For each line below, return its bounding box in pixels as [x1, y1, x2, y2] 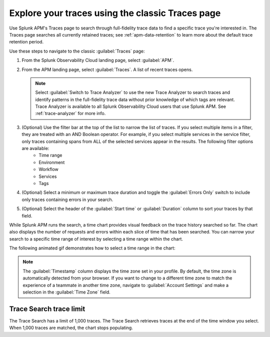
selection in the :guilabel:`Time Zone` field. [22, 289, 111, 295]
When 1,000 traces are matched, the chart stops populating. [9, 325, 133, 331]
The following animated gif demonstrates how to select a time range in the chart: [9, 245, 175, 251]
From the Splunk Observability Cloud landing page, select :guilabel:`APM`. [21, 57, 174, 63]
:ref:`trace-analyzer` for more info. [35, 110, 106, 116]
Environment [38, 159, 65, 165]
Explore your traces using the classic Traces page [9, 7, 221, 18]
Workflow [38, 166, 58, 172]
